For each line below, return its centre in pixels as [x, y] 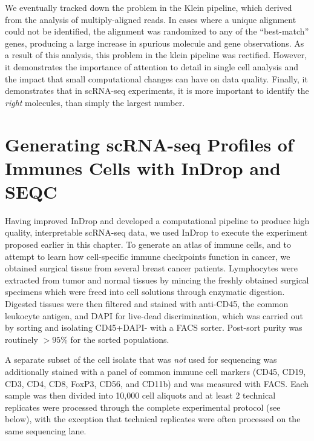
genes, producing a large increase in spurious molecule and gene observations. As [155, 43]
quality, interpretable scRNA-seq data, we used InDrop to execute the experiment [156, 232]
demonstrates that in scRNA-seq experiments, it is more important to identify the [157, 91]
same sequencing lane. [46, 430]
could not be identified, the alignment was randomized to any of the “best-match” [157, 31]
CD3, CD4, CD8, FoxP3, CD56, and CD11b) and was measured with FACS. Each [157, 383]
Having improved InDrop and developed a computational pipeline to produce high [157, 220]
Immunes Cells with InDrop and [143, 167]
